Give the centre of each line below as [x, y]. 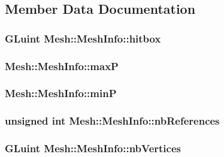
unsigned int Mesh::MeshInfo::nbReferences [112, 121]
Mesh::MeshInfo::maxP [62, 66]
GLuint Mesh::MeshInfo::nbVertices [93, 148]
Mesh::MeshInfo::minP [61, 93]
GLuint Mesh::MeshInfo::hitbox [83, 38]
